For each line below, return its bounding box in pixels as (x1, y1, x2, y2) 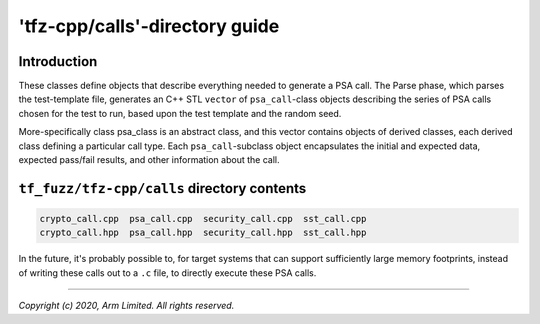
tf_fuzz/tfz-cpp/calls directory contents (18, 180, 307, 197)
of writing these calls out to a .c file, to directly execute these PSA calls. (18, 266, 317, 279)
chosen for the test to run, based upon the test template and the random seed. (18, 107, 342, 119)
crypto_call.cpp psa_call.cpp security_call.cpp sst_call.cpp (39, 213, 367, 225)
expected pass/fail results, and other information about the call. (18, 154, 280, 166)
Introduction (18, 53, 98, 70)
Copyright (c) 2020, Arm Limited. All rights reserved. (18, 300, 235, 312)
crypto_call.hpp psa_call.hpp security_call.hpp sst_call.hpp (39, 227, 367, 239)
